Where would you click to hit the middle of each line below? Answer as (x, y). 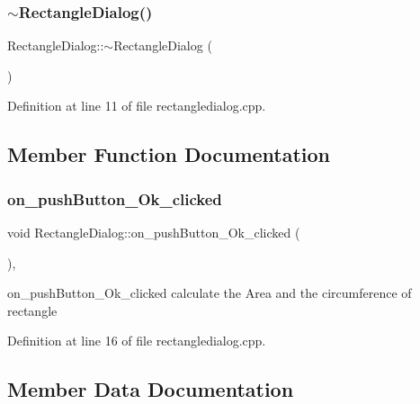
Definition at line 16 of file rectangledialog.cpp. (137, 341)
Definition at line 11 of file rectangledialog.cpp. (137, 106)
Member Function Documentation (169, 154)
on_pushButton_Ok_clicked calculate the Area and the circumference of (210, 293)
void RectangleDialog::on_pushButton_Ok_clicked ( (154, 232)
